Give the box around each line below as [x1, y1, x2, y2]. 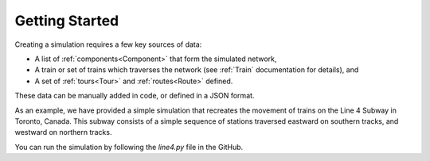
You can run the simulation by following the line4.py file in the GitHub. [14, 142, 244, 151]
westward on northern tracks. [14, 128, 112, 137]
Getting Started [14, 12, 119, 29]
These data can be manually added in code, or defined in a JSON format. [14, 91, 255, 101]
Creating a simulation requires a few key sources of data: [14, 40, 202, 49]
